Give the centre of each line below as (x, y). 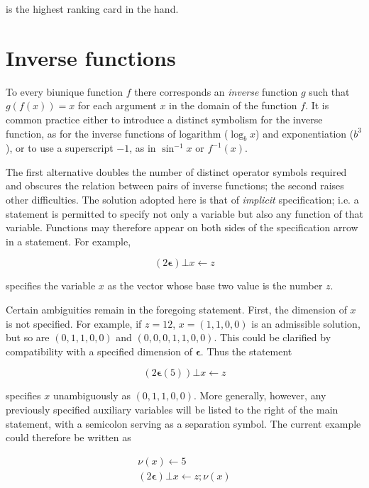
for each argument (117, 105)
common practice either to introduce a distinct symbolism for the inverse (164, 119)
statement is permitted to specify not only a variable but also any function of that (185, 213)
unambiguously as (92, 395)
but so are (28, 337)
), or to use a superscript (60, 148)
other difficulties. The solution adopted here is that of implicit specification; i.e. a (182, 200)
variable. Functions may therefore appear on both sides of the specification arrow (182, 227)
